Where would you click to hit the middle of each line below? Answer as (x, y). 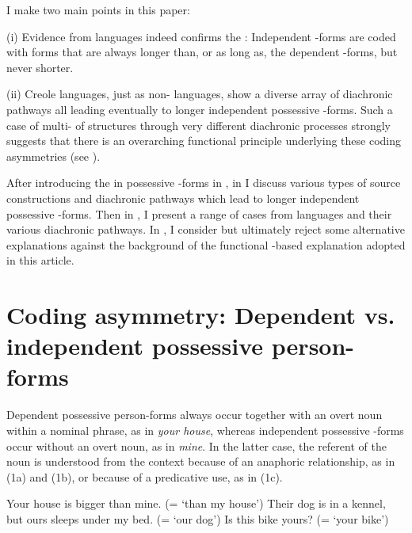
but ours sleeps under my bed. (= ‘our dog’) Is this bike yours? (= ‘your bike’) (198, 518)
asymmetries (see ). (53, 156)
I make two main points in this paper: (98, 10)
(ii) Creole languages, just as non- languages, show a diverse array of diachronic (200, 94)
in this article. (40, 260)
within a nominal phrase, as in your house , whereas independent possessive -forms (205, 430)
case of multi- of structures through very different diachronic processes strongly (199, 125)
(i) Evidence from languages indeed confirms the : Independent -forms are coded (201, 36)
